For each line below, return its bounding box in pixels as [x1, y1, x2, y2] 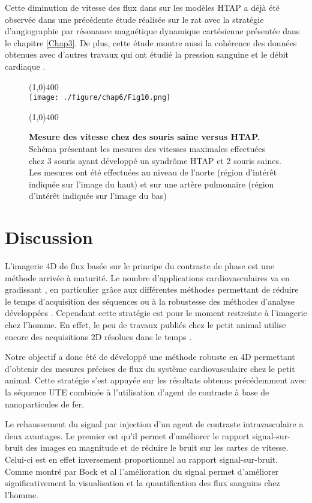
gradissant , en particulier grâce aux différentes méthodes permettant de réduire [5, 283, 299, 296]
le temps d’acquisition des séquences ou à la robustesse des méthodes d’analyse [5, 294, 295, 307]
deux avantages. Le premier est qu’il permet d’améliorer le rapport [5, 429, 250, 442]
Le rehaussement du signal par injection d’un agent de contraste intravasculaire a [5, 418, 304, 430]
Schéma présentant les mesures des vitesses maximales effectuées [29, 142, 266, 154]
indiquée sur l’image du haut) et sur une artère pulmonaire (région [29, 177, 274, 190]
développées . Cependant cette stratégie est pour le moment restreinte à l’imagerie [5, 306, 307, 319]
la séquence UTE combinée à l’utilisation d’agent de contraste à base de [5, 386, 269, 398]
